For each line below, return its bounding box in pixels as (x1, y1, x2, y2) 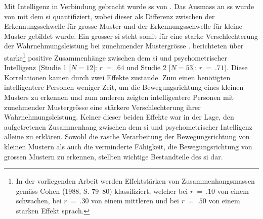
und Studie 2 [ (126, 62, 171, 73)
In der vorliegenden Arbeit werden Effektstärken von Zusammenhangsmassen (16, 176, 255, 186)
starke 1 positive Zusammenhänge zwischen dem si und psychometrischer (4, 50, 227, 63)
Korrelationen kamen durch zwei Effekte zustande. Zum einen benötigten (4, 72, 231, 82)
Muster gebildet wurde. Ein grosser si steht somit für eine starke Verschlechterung (4, 30, 258, 41)
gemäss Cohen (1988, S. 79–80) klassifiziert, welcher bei (16, 185, 188, 196)
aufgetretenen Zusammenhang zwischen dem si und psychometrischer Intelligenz (4, 121, 252, 132)
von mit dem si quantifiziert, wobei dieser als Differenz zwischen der (4, 11, 215, 21)
